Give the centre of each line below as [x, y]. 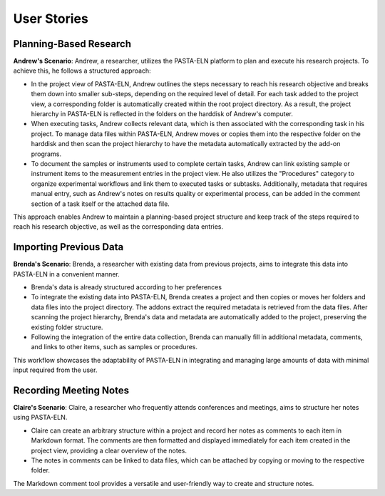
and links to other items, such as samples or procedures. [114, 347]
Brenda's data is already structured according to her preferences [127, 287]
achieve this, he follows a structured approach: [82, 71]
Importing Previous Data [68, 247]
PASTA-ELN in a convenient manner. [67, 274]
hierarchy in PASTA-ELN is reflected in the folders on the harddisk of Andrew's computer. [162, 114]
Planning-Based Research [72, 44]
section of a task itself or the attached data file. [101, 204]
